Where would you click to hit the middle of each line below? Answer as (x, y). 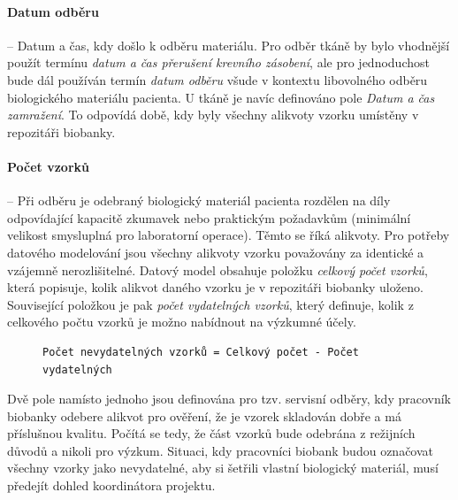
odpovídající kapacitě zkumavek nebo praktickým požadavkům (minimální (209, 217)
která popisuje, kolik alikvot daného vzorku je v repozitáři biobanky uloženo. (215, 287)
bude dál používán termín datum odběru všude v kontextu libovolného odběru (218, 79)
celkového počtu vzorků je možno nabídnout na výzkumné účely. (182, 322)
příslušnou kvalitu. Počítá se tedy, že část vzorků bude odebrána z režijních (211, 433)
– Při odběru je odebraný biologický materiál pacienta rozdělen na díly (199, 200)
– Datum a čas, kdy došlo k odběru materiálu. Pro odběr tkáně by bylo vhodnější (229, 45)
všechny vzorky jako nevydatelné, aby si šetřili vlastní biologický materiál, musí (223, 468)
